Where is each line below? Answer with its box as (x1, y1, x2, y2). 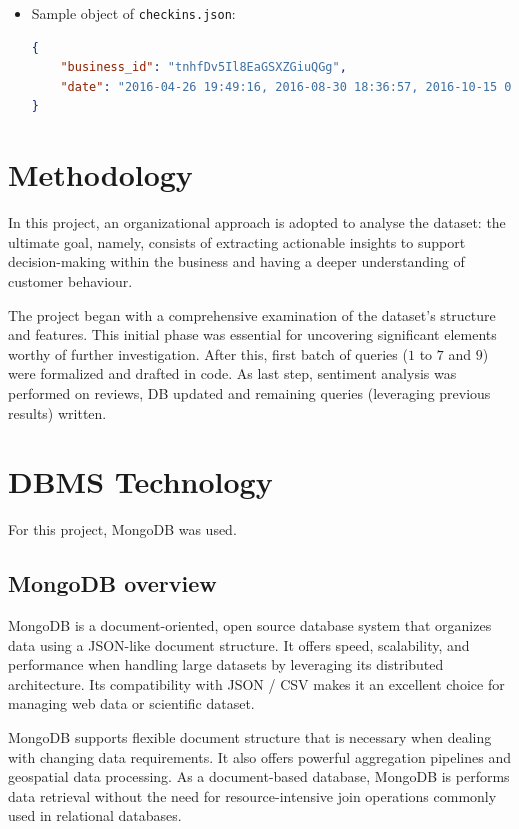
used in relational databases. (8, 805, 182, 826)
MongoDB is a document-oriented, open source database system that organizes (8, 615, 492, 636)
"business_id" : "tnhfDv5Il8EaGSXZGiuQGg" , (60, 60, 347, 75)
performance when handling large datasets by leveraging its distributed (8, 654, 444, 675)
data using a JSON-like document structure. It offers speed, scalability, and (8, 634, 470, 655)
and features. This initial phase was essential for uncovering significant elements (8, 324, 497, 345)
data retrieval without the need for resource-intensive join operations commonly (8, 785, 497, 806)
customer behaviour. (8, 270, 133, 291)
